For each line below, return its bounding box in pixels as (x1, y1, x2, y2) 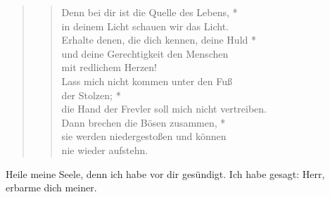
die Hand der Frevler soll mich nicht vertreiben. (61, 101, 267, 116)
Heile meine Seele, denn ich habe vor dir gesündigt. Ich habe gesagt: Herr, (6, 166, 325, 181)
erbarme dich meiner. (6, 180, 97, 195)
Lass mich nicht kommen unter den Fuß (61, 73, 233, 88)
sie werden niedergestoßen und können (61, 129, 227, 144)
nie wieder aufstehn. (61, 142, 148, 157)
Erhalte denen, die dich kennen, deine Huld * (61, 32, 256, 47)
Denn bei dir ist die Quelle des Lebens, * (61, 5, 238, 19)
